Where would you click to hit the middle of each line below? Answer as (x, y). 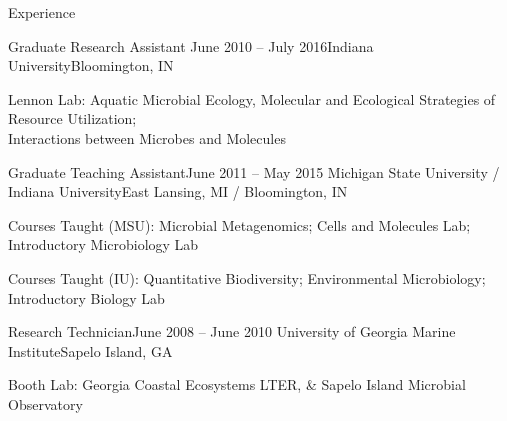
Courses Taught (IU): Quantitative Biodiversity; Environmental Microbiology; (247, 277)
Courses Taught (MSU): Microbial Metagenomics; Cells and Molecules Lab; (239, 224)
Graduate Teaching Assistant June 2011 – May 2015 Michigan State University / (254, 171)
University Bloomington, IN (91, 65)
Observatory (45, 403)
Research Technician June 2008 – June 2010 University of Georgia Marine (232, 331)
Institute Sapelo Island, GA (90, 350)
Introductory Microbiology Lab (103, 244)
